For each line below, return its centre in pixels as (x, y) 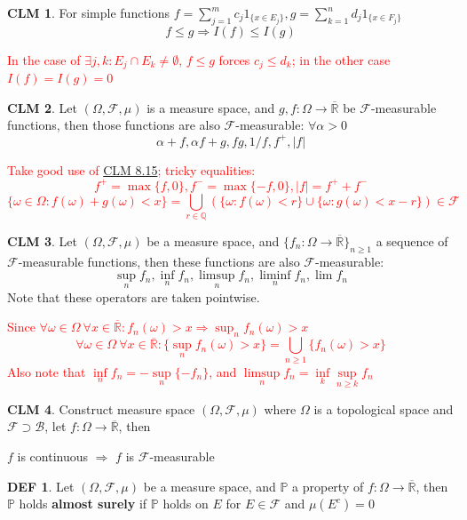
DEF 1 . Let (41, 486)
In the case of (44, 59)
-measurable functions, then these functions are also (159, 261)
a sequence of (412, 240)
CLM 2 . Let (42, 107)
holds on (186, 504)
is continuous (53, 456)
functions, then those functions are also (114, 125)
